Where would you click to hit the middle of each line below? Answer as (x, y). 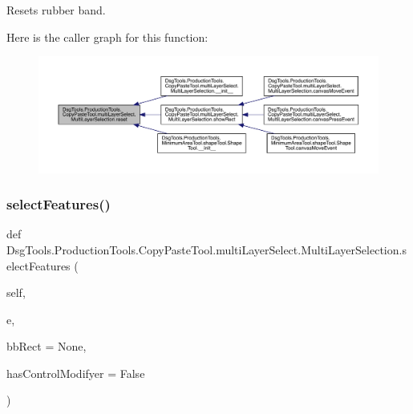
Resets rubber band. (56, 10)
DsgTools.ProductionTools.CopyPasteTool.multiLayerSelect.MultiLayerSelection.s (206, 249)
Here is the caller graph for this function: (107, 37)
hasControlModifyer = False (76, 373)
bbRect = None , (47, 346)
